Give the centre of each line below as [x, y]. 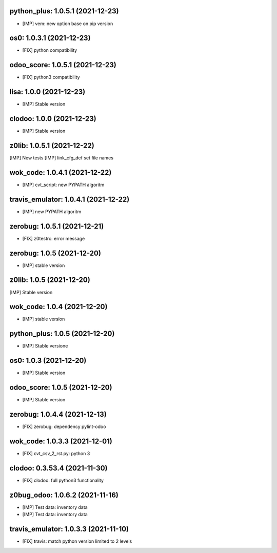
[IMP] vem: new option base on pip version [68, 24]
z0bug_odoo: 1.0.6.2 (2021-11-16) [64, 495]
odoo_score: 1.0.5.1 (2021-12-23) [63, 65]
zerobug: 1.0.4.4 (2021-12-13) [58, 414]
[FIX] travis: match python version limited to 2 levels [77, 541]
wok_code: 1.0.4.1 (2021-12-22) [61, 172]
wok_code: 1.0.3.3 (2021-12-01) [61, 441]
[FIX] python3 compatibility [51, 77]
